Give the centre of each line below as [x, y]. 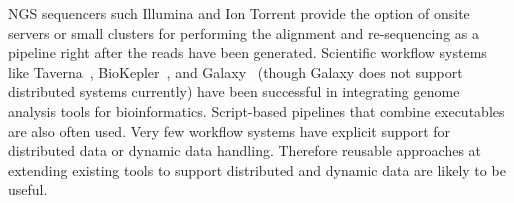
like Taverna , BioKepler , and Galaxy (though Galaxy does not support [235, 71]
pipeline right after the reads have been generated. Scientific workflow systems [247, 52]
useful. [28, 189]
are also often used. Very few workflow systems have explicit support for [229, 130]
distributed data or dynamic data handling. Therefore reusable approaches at [245, 150]
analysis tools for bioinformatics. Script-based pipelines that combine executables [256, 110]
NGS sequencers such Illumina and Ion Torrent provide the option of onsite [239, 13]
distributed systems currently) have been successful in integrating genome [234, 91]
